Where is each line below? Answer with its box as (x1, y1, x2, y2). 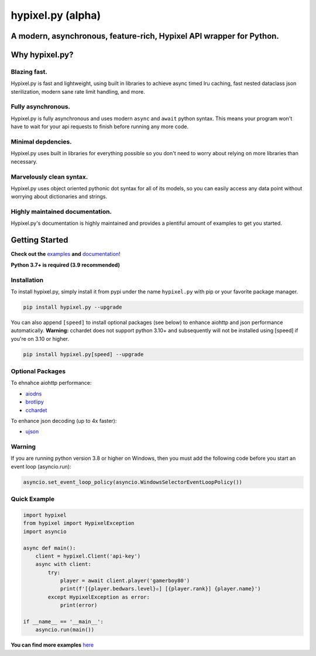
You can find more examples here (11, 641, 94, 648)
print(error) (60, 602, 98, 609)
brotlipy (25, 398, 44, 405)
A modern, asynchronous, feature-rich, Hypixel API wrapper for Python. (11, 31, 279, 41)
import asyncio (23, 528, 67, 535)
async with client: (35, 561, 92, 568)
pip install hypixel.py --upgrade (23, 303, 122, 310)
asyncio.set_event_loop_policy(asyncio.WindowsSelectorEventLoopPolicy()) (23, 479, 243, 486)
